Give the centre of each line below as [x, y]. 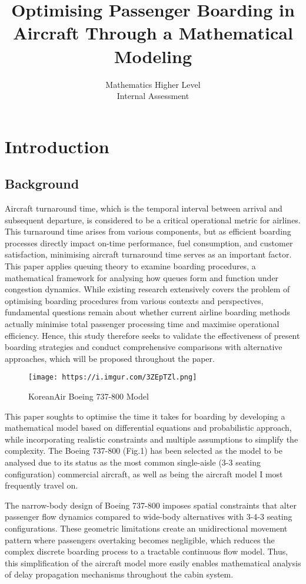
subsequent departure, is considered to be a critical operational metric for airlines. [153, 220]
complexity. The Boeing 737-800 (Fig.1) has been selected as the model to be [144, 451]
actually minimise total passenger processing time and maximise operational [142, 324]
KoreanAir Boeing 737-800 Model [89, 396]
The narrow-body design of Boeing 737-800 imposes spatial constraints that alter [151, 505]
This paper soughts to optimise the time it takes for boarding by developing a [145, 416]
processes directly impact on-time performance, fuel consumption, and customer [149, 242]
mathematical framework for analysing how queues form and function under [142, 277]
